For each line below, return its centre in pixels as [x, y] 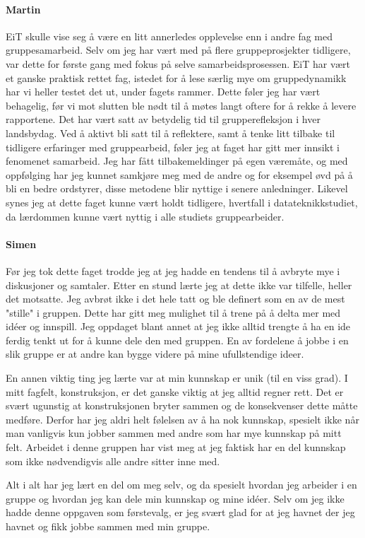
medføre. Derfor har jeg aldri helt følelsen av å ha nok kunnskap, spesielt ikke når [182, 419]
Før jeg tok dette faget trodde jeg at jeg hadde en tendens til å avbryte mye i [173, 270]
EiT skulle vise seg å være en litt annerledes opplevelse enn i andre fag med [169, 36]
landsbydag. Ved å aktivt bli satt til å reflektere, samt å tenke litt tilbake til [170, 133]
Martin [23, 9]
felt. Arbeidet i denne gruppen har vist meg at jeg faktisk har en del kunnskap [176, 447]
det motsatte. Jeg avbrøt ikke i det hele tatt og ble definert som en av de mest [175, 299]
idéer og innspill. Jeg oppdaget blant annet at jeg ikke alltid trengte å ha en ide [178, 326]
